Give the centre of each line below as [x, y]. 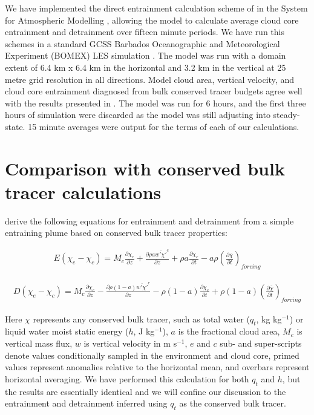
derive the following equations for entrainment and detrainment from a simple [149, 221]
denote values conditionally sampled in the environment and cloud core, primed [152, 355]
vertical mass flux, [39, 343]
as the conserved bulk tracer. [233, 403]
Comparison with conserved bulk [145, 168]
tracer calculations [83, 191]
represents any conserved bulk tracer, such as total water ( [141, 319]
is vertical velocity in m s [130, 343]
